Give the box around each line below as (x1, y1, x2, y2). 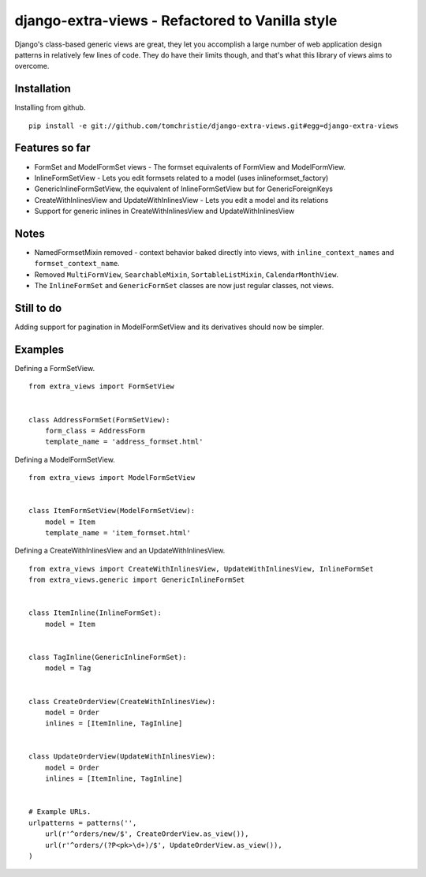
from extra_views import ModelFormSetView (28, 474, 196, 482)
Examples (14, 343, 65, 356)
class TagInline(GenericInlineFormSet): (28, 652, 187, 661)
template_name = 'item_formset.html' (44, 529, 191, 538)
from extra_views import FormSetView (28, 382, 175, 391)
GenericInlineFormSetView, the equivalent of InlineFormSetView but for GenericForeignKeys (34, 184, 333, 193)
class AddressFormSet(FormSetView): (28, 415, 170, 424)
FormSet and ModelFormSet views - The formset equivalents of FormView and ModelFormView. (34, 162, 346, 171)
